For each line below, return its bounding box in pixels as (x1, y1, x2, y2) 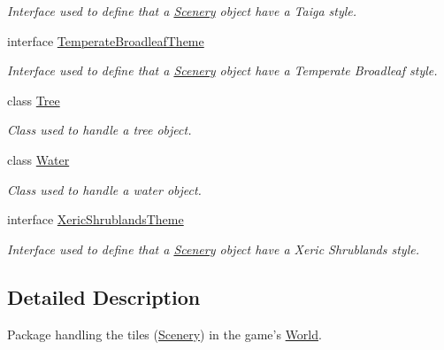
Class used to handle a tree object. (7, 121, 192, 139)
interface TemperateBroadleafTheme (7, 31, 204, 50)
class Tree (7, 90, 60, 109)
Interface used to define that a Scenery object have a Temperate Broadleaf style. (7, 61, 438, 80)
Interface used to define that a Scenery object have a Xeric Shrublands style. (7, 239, 419, 258)
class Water (7, 150, 70, 168)
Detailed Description (7, 283, 201, 310)
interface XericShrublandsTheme (7, 210, 184, 229)
